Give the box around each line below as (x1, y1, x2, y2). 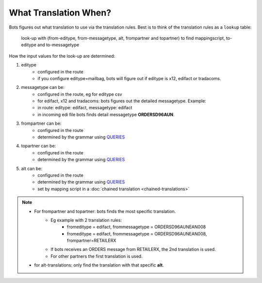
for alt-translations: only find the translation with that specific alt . (34, 262, 164, 268)
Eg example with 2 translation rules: (50, 217, 122, 223)
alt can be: (21, 166, 42, 171)
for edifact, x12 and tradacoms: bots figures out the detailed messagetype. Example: (37, 98, 206, 104)
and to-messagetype (37, 42, 80, 48)
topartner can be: (21, 143, 56, 149)
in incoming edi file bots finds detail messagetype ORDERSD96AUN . (37, 112, 175, 117)
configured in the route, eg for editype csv (37, 91, 122, 97)
